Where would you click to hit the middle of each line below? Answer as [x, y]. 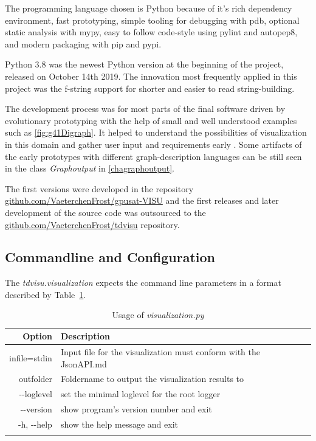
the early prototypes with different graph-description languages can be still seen [153, 156]
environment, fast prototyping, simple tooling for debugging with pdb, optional [152, 20]
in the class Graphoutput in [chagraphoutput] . [90, 168]
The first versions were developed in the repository [99, 188]
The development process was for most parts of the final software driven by [145, 109]
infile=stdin [31, 357]
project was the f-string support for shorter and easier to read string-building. [150, 88]
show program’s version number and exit [136, 409]
